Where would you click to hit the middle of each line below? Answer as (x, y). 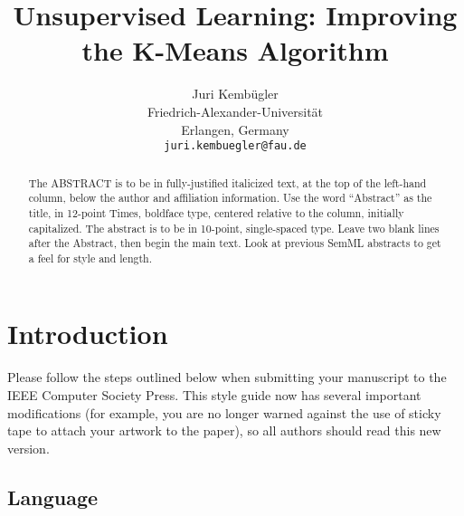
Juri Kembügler (235, 94)
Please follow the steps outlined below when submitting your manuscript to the (227, 377)
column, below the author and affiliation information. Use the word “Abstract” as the (230, 198)
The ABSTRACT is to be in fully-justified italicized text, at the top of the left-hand (227, 182)
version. (28, 448)
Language (53, 497)
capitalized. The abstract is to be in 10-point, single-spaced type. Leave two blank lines (234, 228)
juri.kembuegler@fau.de (235, 146)
